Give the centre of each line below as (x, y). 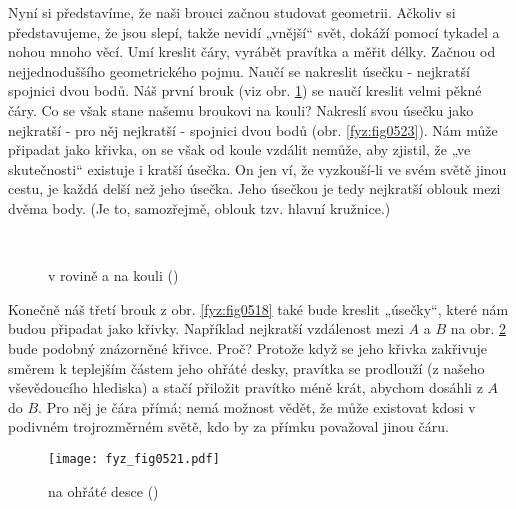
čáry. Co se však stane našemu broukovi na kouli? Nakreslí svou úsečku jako (241, 109)
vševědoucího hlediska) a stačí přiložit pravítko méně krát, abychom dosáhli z (245, 387)
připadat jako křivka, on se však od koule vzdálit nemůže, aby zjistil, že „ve (239, 149)
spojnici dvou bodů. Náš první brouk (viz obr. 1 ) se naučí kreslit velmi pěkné (245, 90)
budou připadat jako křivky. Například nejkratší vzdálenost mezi (206, 328)
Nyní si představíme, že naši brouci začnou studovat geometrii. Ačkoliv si (232, 12)
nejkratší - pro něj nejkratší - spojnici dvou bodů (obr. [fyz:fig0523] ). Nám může (253, 129)
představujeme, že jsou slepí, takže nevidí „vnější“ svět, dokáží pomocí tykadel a (254, 31)
